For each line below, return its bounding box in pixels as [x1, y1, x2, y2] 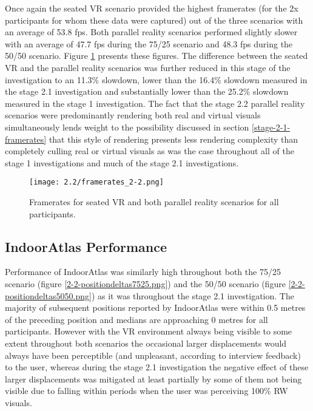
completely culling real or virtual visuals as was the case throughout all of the [5, 144, 294, 157]
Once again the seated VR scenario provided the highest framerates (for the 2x [5, 2, 298, 14]
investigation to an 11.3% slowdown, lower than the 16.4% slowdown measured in [5, 73, 308, 86]
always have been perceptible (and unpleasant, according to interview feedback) [5, 348, 301, 361]
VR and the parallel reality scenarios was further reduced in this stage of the [5, 61, 291, 73]
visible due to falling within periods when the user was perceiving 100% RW [5, 384, 288, 397]
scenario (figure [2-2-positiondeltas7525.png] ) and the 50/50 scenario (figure [5, 277, 286, 290]
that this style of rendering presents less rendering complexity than [49, 132, 298, 145]
